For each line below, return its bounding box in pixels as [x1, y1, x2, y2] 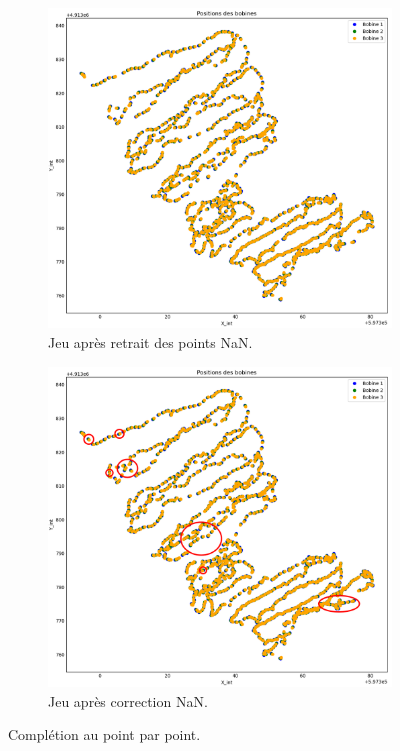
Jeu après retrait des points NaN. [48, 332, 253, 353]
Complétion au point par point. [8, 724, 201, 745]
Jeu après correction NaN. [48, 690, 208, 711]
